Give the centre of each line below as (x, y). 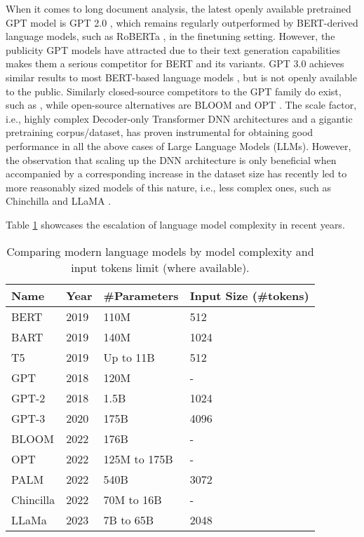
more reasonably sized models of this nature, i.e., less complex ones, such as (168, 187)
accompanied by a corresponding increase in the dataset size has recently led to (176, 174)
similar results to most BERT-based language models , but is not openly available (181, 77)
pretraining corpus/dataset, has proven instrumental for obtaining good (160, 132)
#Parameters (141, 295)
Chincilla (33, 499)
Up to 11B (129, 357)
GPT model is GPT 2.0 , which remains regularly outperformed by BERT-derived (182, 22)
